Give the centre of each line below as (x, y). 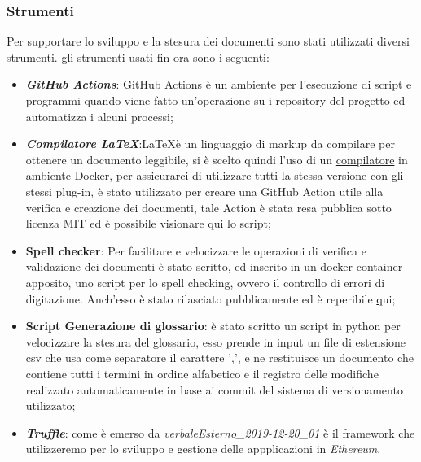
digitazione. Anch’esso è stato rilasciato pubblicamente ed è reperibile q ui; (210, 298)
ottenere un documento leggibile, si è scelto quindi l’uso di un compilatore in (217, 159)
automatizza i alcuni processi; (99, 116)
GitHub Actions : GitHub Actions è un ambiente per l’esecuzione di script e (219, 84)
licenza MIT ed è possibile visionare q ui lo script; (148, 223)
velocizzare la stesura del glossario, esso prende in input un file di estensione (216, 341)
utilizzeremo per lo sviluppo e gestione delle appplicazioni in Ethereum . (203, 449)
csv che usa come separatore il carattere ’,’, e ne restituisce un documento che (219, 357)
